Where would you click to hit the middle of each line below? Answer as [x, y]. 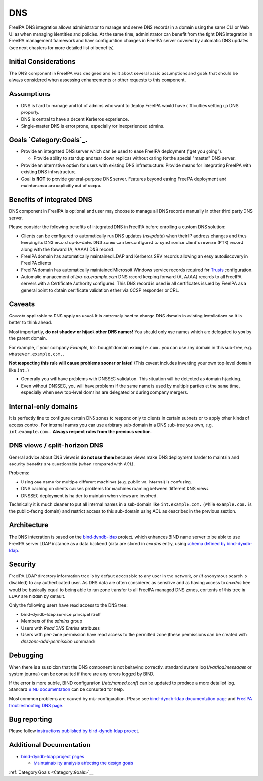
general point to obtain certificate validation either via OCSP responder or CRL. [100, 290]
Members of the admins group [52, 621]
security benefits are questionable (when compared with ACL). [72, 464]
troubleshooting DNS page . [36, 706]
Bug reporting [30, 719]
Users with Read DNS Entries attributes [60, 628]
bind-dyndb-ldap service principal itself [61, 614]
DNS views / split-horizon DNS [56, 446]
